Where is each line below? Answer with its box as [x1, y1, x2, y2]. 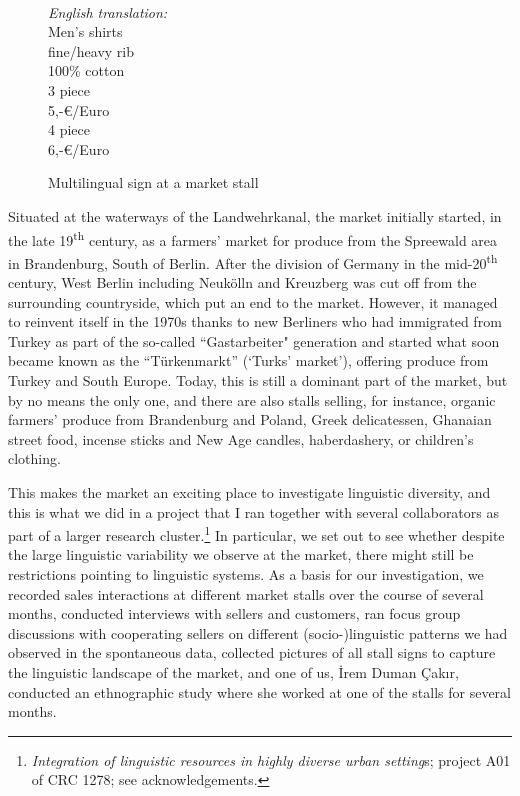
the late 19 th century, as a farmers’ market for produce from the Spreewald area [8, 226, 498, 250]
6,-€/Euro [48, 138, 110, 159]
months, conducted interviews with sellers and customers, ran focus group [8, 603, 461, 624]
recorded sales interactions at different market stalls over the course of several [8, 583, 484, 604]
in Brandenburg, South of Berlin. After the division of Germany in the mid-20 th [8, 249, 498, 273]
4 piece [48, 119, 90, 140]
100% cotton [48, 60, 125, 81]
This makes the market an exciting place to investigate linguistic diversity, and [8, 481, 491, 502]
